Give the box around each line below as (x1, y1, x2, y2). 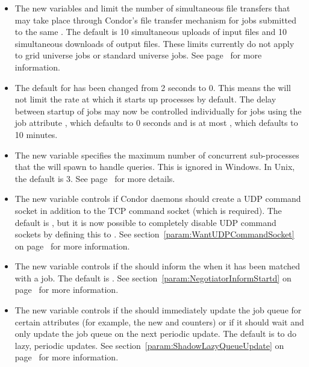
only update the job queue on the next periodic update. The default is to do (14, 327, 297, 340)
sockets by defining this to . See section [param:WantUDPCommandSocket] (14, 228, 295, 240)
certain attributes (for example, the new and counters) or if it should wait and (14, 315, 304, 328)
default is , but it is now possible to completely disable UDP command (14, 216, 276, 228)
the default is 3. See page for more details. (14, 172, 175, 184)
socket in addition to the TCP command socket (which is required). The (14, 204, 282, 216)
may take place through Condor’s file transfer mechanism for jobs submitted (14, 13, 297, 26)
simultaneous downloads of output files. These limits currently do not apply (14, 37, 295, 49)
